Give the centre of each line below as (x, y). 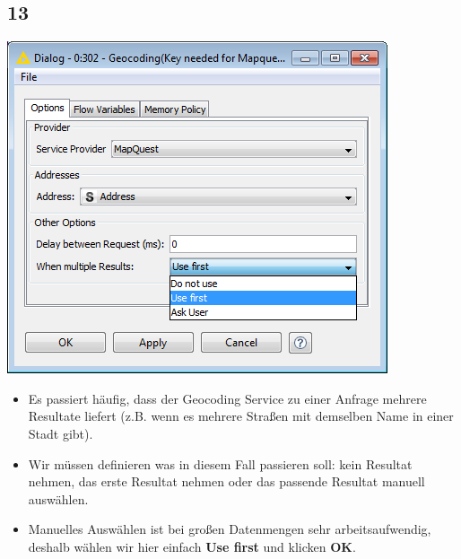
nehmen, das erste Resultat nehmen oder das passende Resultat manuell (226, 481)
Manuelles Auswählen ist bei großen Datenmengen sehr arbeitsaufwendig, (230, 529)
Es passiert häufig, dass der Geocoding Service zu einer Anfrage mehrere (227, 398)
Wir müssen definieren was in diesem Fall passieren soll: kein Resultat (220, 463)
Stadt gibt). (61, 433)
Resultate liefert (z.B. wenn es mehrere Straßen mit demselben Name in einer (241, 416)
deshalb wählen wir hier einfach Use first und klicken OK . (192, 546)
